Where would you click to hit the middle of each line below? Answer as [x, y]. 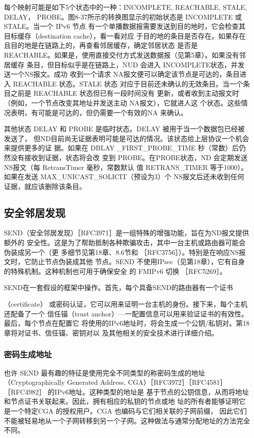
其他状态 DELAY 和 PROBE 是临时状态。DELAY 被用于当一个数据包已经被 [124, 129]
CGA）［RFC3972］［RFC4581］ [177, 382]
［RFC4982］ [25, 391]
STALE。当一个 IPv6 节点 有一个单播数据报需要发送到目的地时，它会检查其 [125, 26]
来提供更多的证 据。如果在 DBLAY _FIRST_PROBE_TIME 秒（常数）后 [122, 148]
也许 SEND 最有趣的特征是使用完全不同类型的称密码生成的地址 [105, 372]
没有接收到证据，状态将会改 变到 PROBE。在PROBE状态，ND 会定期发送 [129, 157]
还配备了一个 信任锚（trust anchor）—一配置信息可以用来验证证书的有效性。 [126, 313]
